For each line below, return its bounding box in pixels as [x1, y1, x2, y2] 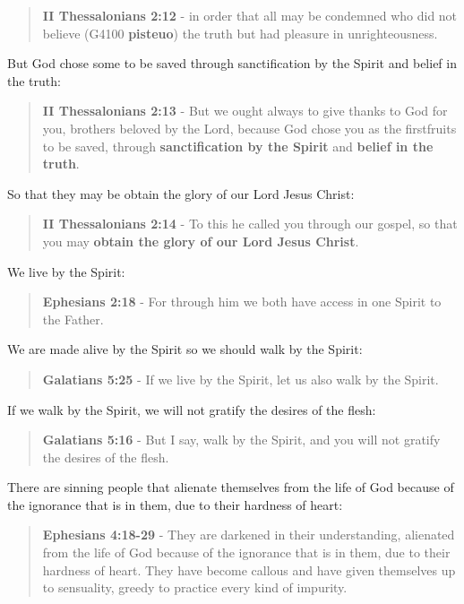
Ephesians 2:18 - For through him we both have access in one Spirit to [42, 292, 442, 311]
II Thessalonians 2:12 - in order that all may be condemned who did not [42, 6, 458, 24]
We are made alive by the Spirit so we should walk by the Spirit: [7, 340, 363, 358]
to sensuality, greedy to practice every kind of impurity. [42, 578, 348, 597]
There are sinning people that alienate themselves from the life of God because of [7, 478, 454, 496]
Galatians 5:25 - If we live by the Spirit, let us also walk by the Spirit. [42, 369, 439, 388]
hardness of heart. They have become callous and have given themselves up [42, 560, 456, 579]
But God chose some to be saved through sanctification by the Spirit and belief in [7, 54, 457, 73]
